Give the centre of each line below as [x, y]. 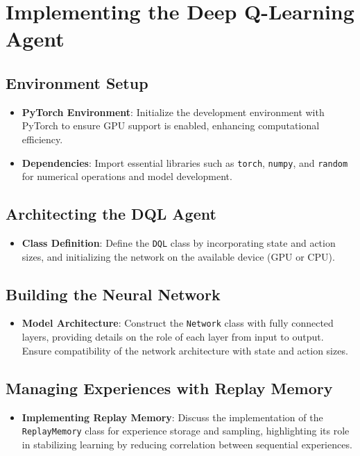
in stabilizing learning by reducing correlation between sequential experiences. [187, 444]
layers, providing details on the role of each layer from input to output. [173, 337]
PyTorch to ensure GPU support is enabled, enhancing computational [171, 125]
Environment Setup [77, 82]
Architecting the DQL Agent [111, 214]
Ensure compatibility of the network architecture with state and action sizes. [185, 350]
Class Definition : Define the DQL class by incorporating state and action [179, 243]
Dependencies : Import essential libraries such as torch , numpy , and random [185, 162]
